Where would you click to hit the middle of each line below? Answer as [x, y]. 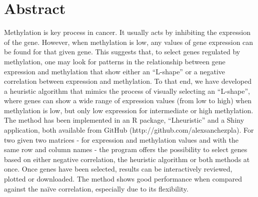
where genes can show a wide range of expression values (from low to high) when [128, 100]
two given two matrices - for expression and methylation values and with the [121, 139]
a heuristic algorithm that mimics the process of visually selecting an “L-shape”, [127, 91]
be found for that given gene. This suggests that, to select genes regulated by [122, 52]
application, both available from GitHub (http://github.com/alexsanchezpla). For [129, 130]
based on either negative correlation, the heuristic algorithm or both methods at [127, 159]
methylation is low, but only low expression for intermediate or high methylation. [129, 110]
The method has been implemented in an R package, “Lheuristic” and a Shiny [124, 120]
